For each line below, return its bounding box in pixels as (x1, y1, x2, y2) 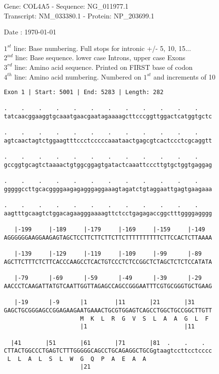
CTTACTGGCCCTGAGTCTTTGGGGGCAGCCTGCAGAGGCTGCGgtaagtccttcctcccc (4, 347, 212, 355)
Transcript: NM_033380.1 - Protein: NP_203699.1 (4, 10, 155, 20)
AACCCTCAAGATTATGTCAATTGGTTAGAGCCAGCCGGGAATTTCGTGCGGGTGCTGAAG (4, 282, 212, 290)
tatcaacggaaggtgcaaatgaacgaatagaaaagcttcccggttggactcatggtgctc (4, 113, 212, 120)
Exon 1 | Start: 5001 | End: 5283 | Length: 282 (4, 89, 164, 96)
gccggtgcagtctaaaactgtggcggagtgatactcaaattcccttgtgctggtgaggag (4, 162, 212, 169)
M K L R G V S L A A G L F (80, 315, 209, 322)
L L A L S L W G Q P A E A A (7, 355, 146, 362)
